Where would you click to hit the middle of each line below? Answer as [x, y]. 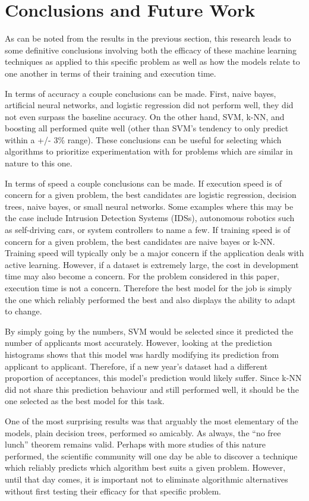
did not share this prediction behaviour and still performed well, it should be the [152, 389]
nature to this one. [39, 163]
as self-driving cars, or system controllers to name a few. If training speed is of [148, 230]
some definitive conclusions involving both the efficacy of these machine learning [151, 50]
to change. [23, 311]
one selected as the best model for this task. [85, 401]
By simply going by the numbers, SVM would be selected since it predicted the [149, 331]
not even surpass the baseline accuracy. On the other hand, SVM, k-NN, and [145, 116]
